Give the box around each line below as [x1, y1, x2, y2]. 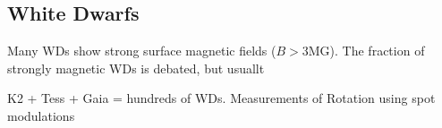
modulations [7, 106, 75, 124]
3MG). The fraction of [302, 41, 425, 60]
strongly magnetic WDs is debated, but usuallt [7, 58, 265, 77]
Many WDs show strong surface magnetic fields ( [7, 41, 276, 60]
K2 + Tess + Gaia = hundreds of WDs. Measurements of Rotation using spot [7, 89, 436, 107]
